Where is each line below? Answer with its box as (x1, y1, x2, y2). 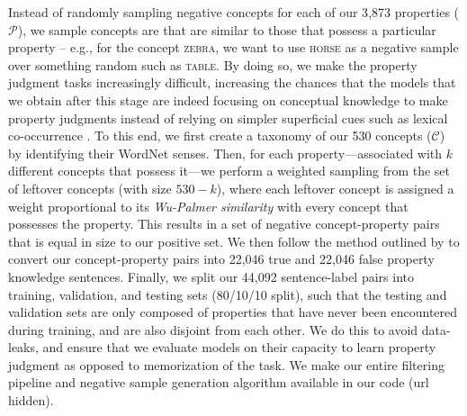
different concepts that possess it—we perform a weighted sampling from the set (8, 161, 451, 180)
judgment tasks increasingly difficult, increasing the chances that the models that (8, 73, 456, 92)
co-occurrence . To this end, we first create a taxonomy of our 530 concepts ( (8, 126, 432, 145)
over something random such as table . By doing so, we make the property (8, 55, 418, 74)
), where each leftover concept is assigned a (216, 178, 454, 197)
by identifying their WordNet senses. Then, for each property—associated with (8, 143, 443, 162)
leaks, (8, 338, 39, 357)
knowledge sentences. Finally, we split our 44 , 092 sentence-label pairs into (8, 267, 414, 285)
